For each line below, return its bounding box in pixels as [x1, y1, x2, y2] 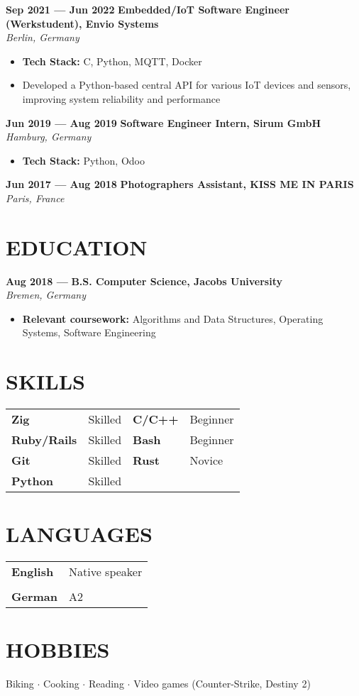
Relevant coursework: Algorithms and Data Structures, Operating [22, 311, 324, 326]
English [11, 563, 54, 580]
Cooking [43, 676, 79, 691]
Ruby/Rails [11, 431, 77, 448]
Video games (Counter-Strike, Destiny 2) [133, 676, 311, 691]
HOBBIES [6, 635, 110, 664]
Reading [88, 676, 124, 691]
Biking [6, 676, 34, 691]
